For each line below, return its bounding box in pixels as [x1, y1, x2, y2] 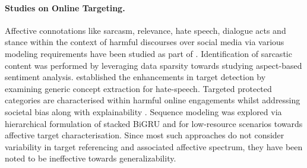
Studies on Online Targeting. [5, 1, 125, 14]
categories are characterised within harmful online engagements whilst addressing [5, 94, 300, 106]
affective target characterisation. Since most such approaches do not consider [5, 129, 284, 141]
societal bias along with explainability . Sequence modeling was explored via [5, 105, 282, 118]
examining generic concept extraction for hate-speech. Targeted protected [5, 82, 272, 94]
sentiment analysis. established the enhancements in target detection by [5, 71, 266, 83]
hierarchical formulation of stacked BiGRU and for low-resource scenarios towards [5, 117, 303, 129]
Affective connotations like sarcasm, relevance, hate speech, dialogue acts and [5, 24, 286, 36]
